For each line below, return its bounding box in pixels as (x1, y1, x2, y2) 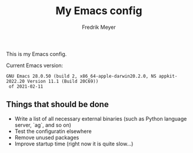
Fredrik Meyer (82, 24, 116, 31)
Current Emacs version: (6, 62, 64, 69)
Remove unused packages (14, 134, 79, 141)
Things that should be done (6, 99, 109, 109)
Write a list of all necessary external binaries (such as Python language (14, 115, 187, 122)
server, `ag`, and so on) (14, 121, 72, 128)
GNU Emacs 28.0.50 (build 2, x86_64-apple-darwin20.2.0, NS (6, 73, 157, 79)
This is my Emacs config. (6, 50, 67, 57)
